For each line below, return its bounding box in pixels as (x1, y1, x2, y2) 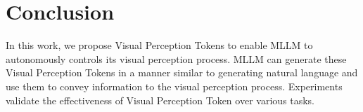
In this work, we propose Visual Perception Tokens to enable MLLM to (6, 38, 313, 52)
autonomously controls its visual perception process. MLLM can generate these (6, 51, 347, 66)
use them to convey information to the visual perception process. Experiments (6, 78, 343, 93)
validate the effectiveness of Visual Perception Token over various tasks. (6, 92, 314, 107)
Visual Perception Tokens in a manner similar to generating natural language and (6, 65, 358, 80)
